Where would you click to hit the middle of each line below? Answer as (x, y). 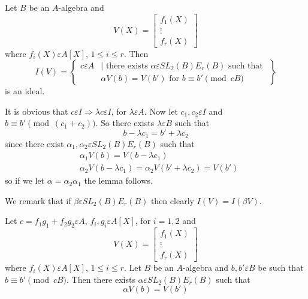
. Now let (161, 111)
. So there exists (125, 123)
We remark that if (38, 200)
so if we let (25, 180)
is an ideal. (25, 91)
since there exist (34, 143)
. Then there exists (101, 279)
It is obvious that (37, 111)
